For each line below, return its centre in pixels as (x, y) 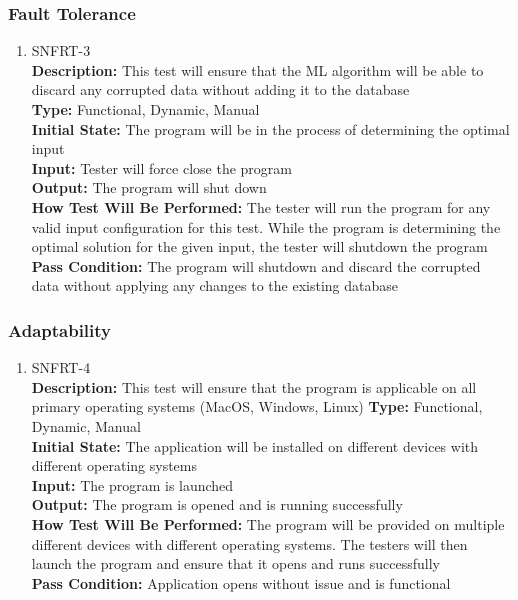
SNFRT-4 (61, 367)
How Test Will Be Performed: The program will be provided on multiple (268, 523)
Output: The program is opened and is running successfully (217, 504)
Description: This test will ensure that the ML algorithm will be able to (257, 69)
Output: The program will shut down (149, 187)
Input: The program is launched (132, 484)
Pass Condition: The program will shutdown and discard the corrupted (256, 265)
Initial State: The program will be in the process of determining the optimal (270, 128)
